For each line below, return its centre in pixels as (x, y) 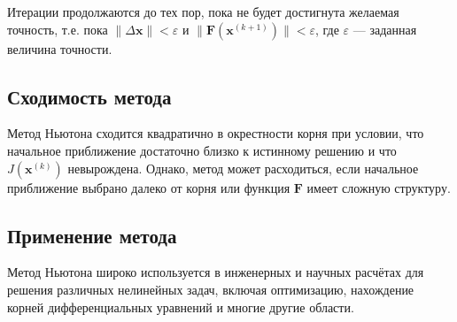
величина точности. (60, 48)
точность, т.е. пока (58, 29)
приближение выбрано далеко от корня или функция (149, 187)
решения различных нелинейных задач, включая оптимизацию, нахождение (211, 289)
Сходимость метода (89, 96)
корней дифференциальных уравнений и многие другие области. (181, 307)
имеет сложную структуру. (379, 187)
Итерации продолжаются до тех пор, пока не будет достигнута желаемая (203, 11)
